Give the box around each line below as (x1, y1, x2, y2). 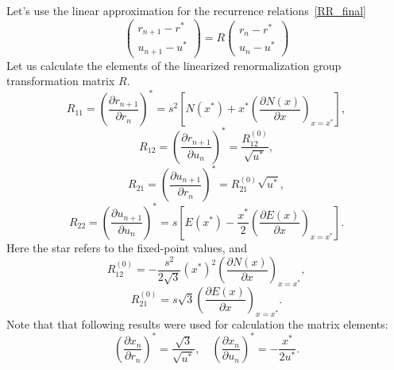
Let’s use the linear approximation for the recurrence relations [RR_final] (6, 2, 367, 18)
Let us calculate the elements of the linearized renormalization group (6, 56, 342, 73)
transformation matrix (6, 72, 115, 89)
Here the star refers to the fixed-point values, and (6, 239, 247, 255)
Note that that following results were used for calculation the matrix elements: (6, 315, 388, 332)
